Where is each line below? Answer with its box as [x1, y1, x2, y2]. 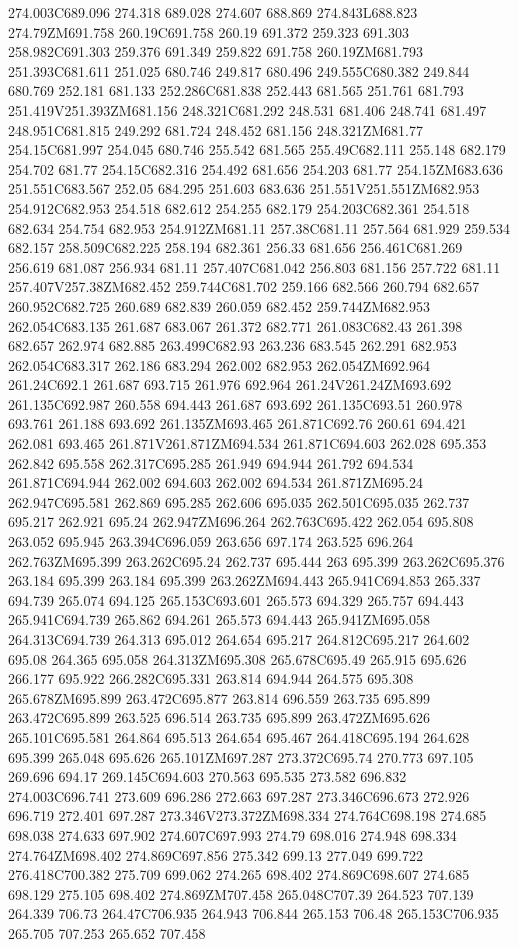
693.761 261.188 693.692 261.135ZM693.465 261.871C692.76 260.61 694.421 [8, 413, 467, 434]
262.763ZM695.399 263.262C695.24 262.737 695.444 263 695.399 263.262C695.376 [8, 550, 505, 571]
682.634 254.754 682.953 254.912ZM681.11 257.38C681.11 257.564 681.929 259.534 [8, 217, 511, 238]
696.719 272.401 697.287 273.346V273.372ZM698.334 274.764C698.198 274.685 [8, 805, 487, 826]
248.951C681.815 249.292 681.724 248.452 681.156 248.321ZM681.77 [8, 119, 423, 140]
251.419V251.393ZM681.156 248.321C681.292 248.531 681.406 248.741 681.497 [8, 99, 487, 120]
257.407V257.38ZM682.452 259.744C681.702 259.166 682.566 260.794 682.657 [8, 276, 480, 297]
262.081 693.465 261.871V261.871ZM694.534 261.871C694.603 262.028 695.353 [8, 433, 487, 454]
